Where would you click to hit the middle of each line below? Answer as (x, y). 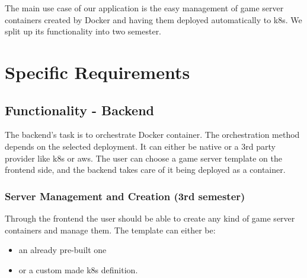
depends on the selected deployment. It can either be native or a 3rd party (140, 146)
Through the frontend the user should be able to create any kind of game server (150, 218)
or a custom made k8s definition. (78, 269)
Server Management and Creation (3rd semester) (125, 196)
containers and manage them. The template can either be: (110, 230)
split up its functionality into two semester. (83, 31)
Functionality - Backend (80, 110)
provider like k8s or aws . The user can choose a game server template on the (144, 158)
